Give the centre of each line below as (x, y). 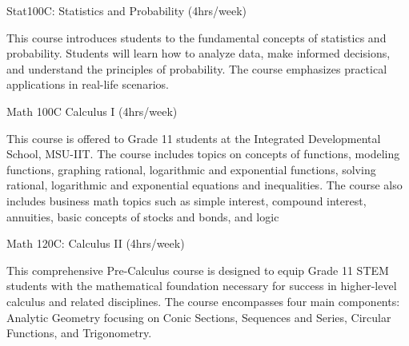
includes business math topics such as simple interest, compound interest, (186, 200)
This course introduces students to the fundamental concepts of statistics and (196, 37)
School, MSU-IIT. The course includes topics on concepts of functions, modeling (203, 154)
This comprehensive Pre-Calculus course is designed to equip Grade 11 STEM (198, 270)
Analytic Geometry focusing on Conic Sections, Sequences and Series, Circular (199, 317)
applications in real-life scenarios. (88, 84)
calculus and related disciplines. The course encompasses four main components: (203, 301)
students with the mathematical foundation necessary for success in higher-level (202, 286)
